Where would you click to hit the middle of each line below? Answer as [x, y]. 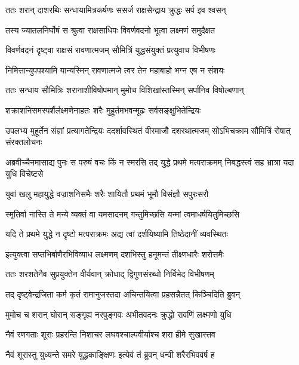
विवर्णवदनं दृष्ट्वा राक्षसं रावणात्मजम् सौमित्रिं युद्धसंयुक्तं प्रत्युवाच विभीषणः [110, 50]
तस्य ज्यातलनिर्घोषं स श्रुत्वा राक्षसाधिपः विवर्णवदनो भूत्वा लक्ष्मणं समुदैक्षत [110, 30]
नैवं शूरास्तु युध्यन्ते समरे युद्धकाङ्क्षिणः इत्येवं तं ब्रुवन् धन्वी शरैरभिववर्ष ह [110, 354]
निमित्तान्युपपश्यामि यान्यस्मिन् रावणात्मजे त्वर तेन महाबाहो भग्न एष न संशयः [115, 70]
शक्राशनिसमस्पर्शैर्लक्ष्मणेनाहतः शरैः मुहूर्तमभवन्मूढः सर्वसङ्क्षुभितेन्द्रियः [103, 110]
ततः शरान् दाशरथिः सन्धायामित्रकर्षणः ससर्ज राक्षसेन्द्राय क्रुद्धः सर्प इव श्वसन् [116, 10]
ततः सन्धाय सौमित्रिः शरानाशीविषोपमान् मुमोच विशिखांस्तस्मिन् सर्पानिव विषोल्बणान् [125, 90]
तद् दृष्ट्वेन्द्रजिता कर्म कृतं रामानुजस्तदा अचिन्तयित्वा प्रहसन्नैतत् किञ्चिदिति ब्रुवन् [123, 294]
